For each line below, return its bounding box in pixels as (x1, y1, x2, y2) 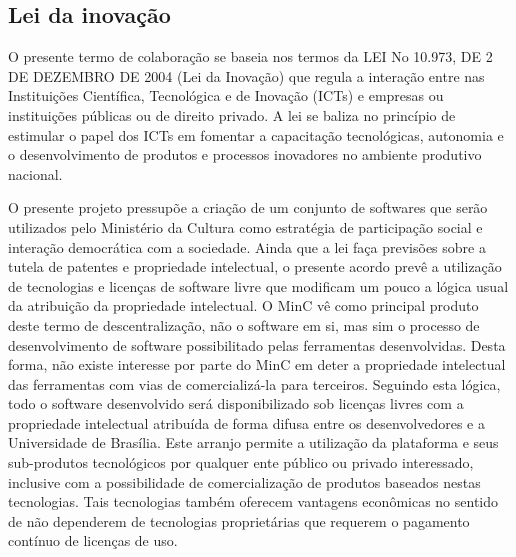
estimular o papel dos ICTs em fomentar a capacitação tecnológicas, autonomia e (8, 124, 504, 145)
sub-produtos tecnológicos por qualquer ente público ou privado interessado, (8, 452, 474, 473)
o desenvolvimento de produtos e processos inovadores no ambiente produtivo (8, 144, 482, 165)
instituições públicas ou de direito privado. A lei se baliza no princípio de (8, 104, 456, 125)
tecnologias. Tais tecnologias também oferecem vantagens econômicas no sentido (8, 491, 499, 512)
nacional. (8, 163, 63, 184)
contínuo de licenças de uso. (8, 530, 178, 551)
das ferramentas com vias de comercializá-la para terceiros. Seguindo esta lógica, (8, 373, 501, 394)
